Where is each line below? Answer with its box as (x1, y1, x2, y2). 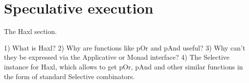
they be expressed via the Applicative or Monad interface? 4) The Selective (4, 52, 230, 62)
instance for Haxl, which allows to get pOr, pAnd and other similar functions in (4, 61, 243, 71)
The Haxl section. (4, 26, 57, 36)
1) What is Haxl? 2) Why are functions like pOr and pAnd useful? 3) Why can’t (4, 42, 246, 52)
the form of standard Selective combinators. (4, 71, 135, 81)
